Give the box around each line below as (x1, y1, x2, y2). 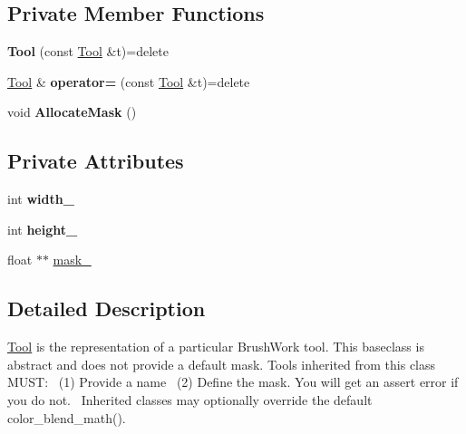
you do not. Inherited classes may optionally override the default (7, 390, 373, 409)
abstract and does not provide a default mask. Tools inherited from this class (7, 354, 436, 373)
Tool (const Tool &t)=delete (7, 42, 169, 61)
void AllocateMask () (7, 102, 137, 121)
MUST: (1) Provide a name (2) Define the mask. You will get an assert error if (7, 372, 459, 391)
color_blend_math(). (7, 408, 126, 427)
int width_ (7, 189, 74, 208)
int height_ (7, 219, 78, 238)
